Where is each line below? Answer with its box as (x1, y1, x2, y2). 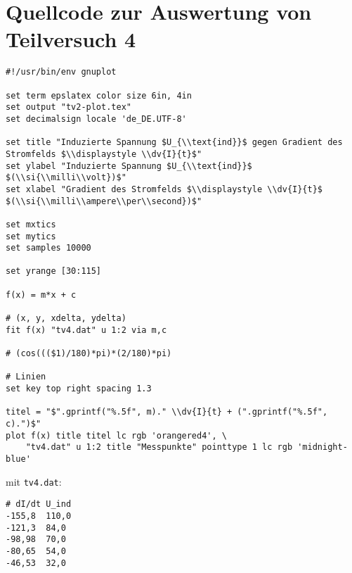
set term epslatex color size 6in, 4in (6, 90, 192, 101)
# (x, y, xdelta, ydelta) (6, 313, 126, 324)
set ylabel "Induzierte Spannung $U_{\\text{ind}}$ (6, 160, 252, 171)
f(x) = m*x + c (6, 289, 77, 300)
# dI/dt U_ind (6, 499, 72, 510)
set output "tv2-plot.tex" (6, 102, 131, 113)
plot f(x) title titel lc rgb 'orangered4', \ (6, 430, 227, 441)
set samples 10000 (6, 243, 91, 253)
